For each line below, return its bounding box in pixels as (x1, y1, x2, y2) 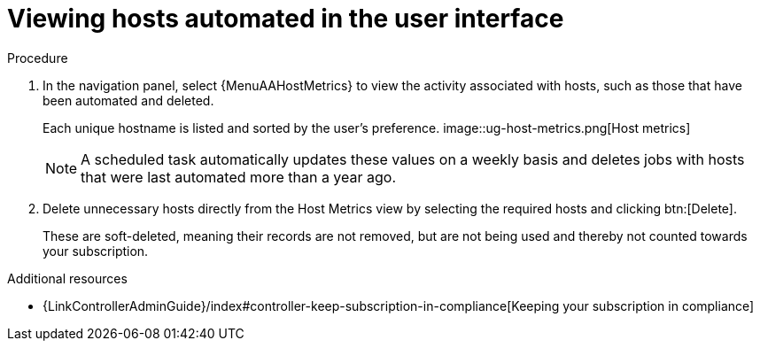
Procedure (7, 50, 68, 66)
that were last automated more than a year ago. (81, 167, 397, 186)
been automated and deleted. (43, 92, 214, 108)
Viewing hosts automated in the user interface (7, 4, 564, 34)
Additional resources (7, 270, 128, 286)
